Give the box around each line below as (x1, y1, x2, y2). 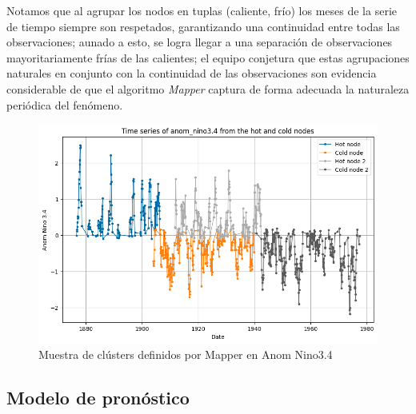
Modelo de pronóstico (6, 385, 190, 410)
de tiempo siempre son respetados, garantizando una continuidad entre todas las (6, 18, 400, 34)
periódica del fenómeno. (6, 96, 123, 113)
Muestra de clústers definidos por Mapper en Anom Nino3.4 (38, 346, 333, 363)
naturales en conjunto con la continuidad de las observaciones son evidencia (6, 65, 377, 82)
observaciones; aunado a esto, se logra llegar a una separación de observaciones (6, 34, 393, 50)
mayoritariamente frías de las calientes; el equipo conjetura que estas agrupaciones (6, 49, 410, 66)
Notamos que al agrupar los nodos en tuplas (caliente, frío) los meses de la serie (6, 2, 397, 18)
